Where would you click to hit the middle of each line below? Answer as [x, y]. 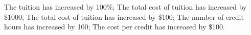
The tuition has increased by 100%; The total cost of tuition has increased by [125, 7]
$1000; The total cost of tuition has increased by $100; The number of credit [124, 16]
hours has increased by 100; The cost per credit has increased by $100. [115, 27]
